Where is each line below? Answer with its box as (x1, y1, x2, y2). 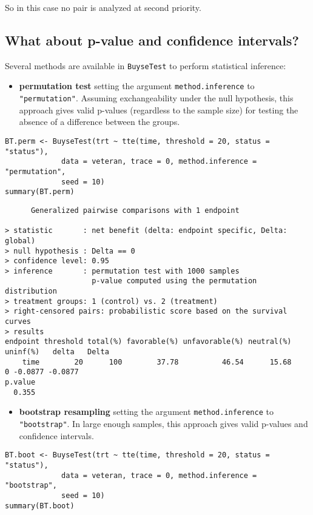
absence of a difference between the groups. (19, 115, 180, 128)
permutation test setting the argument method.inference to (19, 79, 255, 92)
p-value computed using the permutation (92, 277, 257, 286)
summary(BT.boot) (5, 501, 75, 510)
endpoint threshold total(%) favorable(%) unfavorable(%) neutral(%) (5, 337, 292, 346)
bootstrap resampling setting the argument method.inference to (19, 405, 274, 418)
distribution (5, 287, 57, 296)
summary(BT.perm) (5, 187, 75, 197)
